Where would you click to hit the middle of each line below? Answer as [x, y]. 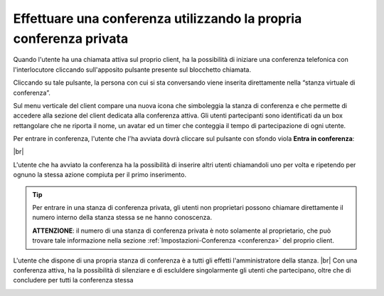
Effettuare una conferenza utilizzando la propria [158, 18]
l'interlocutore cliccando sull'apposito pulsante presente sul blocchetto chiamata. [132, 69]
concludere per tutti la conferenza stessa [73, 280]
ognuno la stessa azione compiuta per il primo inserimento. [100, 175]
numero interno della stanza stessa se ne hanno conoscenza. [122, 218]
